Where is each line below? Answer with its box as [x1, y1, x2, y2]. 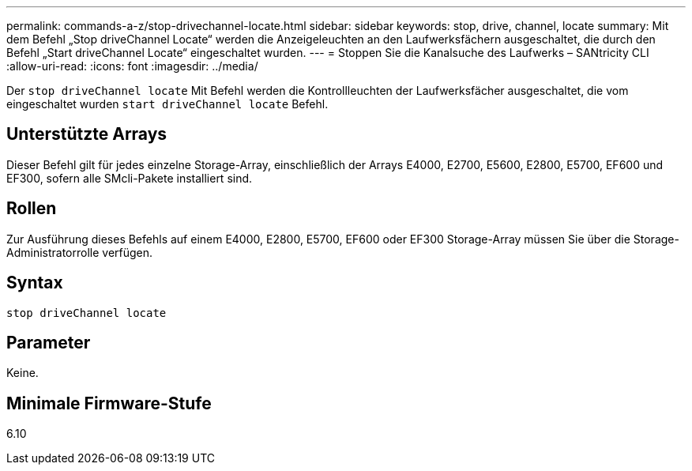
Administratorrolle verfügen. [6, 245, 153, 259]
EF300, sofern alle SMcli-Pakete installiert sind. [6, 171, 253, 185]
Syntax [6, 273, 63, 293]
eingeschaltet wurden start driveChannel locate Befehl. [6, 97, 329, 111]
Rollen [6, 198, 57, 219]
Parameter [6, 332, 91, 352]
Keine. [6, 366, 39, 380]
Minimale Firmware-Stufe [6, 393, 212, 413]
